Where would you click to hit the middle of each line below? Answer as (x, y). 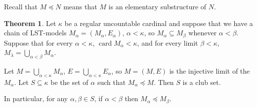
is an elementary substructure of (157, 6)
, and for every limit (168, 42)
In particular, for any (36, 98)
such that (111, 82)
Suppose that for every (39, 42)
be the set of (69, 82)
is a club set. (202, 82)
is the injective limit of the (210, 71)
